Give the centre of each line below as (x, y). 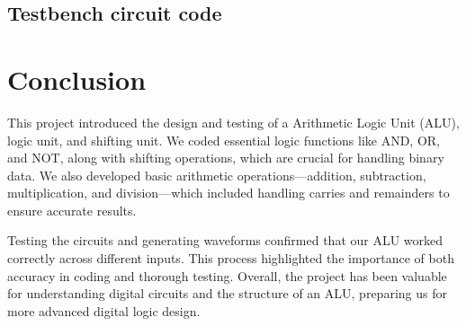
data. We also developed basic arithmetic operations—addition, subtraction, (217, 175)
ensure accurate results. (72, 210)
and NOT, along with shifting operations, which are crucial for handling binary (226, 158)
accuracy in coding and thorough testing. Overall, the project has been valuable (227, 275)
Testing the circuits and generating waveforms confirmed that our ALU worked (225, 240)
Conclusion (77, 79)
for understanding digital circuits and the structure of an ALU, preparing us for (227, 293)
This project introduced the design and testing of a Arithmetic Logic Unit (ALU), (233, 122)
